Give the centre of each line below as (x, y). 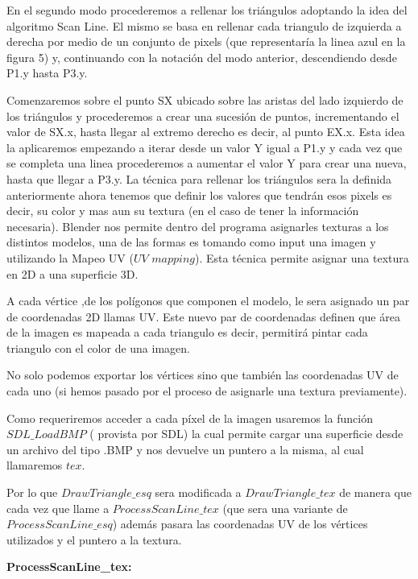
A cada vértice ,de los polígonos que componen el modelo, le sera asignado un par (208, 301)
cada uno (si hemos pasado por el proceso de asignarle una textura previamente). (207, 391)
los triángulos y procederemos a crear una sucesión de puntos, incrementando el (203, 116)
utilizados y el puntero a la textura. (94, 539)
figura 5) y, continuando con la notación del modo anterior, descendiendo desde (202, 57)
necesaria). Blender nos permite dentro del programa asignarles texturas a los (198, 226)
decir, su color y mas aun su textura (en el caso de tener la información (183, 211)
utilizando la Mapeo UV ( (70, 257)
